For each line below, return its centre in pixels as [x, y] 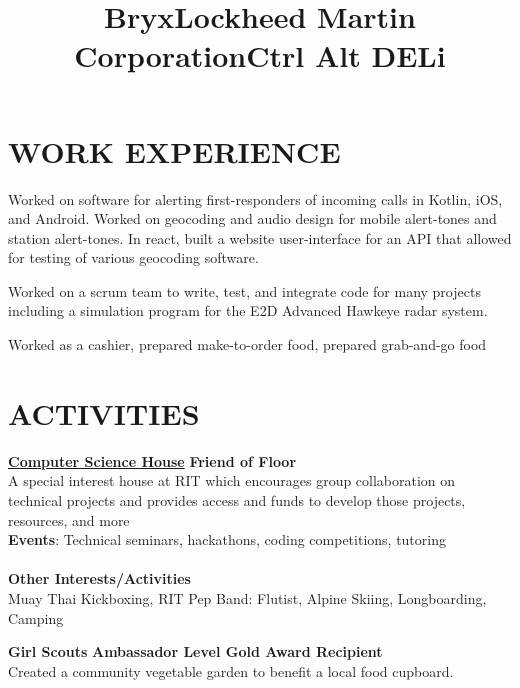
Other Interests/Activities [99, 578]
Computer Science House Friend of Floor [152, 460]
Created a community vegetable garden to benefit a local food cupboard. [231, 670]
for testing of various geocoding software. [133, 257]
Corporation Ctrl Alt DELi [260, 55]
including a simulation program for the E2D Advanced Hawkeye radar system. [248, 310]
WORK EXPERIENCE [174, 150]
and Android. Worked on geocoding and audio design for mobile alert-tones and [252, 218]
